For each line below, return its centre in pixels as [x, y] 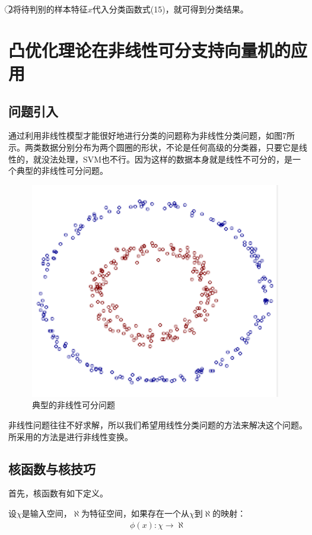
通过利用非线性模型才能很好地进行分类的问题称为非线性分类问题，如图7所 [152, 136]
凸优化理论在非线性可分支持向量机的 [150, 50]
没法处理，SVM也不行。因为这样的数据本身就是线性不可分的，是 [167, 159]
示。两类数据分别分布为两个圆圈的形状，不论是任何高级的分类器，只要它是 [154, 147]
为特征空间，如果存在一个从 [136, 513]
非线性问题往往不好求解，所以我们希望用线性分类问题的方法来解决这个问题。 [158, 424]
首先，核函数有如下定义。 [58, 493]
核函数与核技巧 [52, 468]
